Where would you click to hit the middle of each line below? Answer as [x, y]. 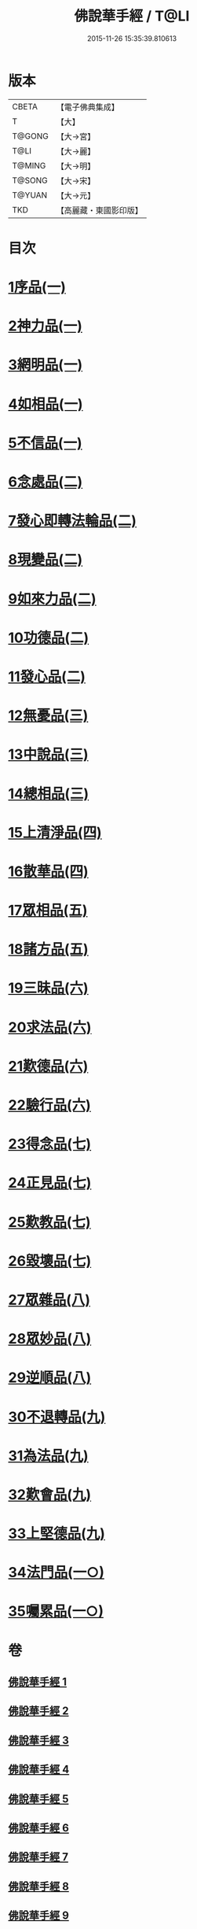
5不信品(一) [45, 443]
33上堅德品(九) [57, 1534]
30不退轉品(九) [57, 1417]
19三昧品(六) [48, 988]
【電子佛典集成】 [88, 107]
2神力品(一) [45, 326]
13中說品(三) [48, 754]
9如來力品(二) [52, 599]
